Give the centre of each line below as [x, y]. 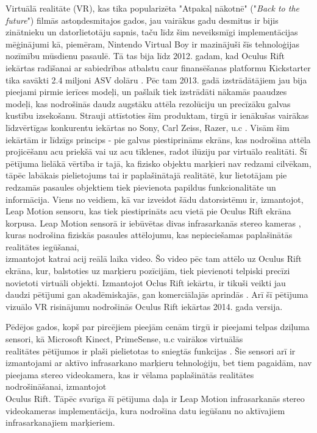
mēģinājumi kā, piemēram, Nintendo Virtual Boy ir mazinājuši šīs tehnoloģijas [153, 44]
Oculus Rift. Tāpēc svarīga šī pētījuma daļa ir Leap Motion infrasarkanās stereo [155, 398]
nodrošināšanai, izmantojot [56, 386]
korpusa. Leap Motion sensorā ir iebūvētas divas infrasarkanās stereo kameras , [153, 223]
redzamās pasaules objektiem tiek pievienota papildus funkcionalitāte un [141, 187]
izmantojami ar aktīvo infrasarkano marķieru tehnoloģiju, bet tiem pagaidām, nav [159, 363]
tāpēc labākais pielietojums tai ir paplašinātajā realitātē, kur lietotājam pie [146, 175]
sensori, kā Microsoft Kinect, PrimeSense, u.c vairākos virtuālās [124, 339]
